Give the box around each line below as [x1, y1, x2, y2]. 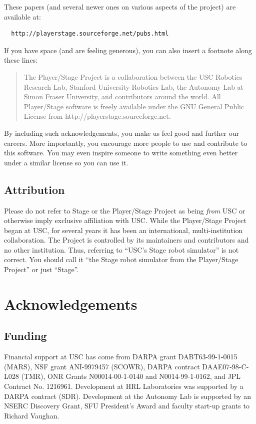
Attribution [4, 181, 65, 197]
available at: [4, 11, 41, 22]
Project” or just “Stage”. [4, 264, 79, 275]
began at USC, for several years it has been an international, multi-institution [4, 225, 243, 235]
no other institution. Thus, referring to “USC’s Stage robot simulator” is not [4, 244, 239, 255]
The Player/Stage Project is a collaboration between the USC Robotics [23, 71, 242, 82]
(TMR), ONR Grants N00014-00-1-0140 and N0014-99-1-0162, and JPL [21, 371, 241, 381]
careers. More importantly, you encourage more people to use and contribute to [4, 137, 247, 148]
